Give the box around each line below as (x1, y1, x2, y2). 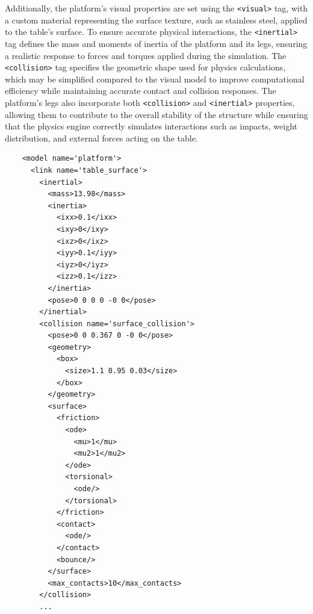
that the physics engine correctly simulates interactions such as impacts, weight (5, 120, 298, 132)
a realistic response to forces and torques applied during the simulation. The (5, 49, 287, 61)
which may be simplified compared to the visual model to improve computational (5, 72, 305, 85)
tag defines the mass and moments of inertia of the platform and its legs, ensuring (5, 37, 308, 49)
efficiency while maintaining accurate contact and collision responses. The (5, 84, 276, 97)
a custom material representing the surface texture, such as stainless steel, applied (5, 13, 308, 26)
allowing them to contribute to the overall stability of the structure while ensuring (5, 108, 308, 120)
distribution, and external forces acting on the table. (5, 131, 198, 144)
